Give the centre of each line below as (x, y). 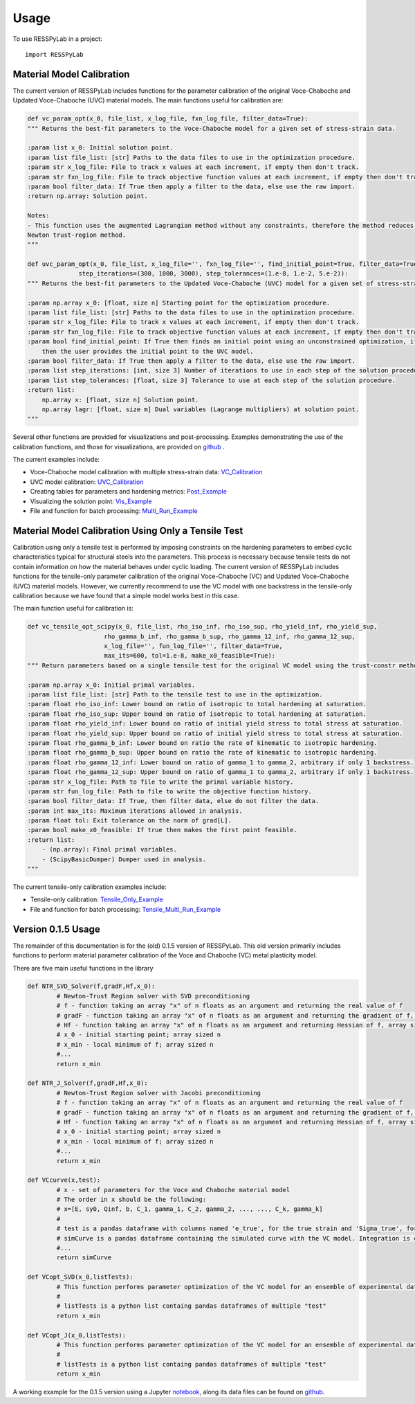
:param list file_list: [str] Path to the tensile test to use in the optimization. (175, 695)
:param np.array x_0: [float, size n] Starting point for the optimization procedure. (179, 303)
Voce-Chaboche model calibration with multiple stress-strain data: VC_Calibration (146, 472)
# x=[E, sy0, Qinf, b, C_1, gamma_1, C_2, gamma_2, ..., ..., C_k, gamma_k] (190, 1209)
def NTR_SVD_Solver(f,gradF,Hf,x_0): (91, 986)
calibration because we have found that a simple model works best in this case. (126, 595)
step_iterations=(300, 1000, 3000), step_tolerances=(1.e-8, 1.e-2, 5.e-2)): (213, 274)
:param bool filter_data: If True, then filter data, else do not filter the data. (173, 801)
